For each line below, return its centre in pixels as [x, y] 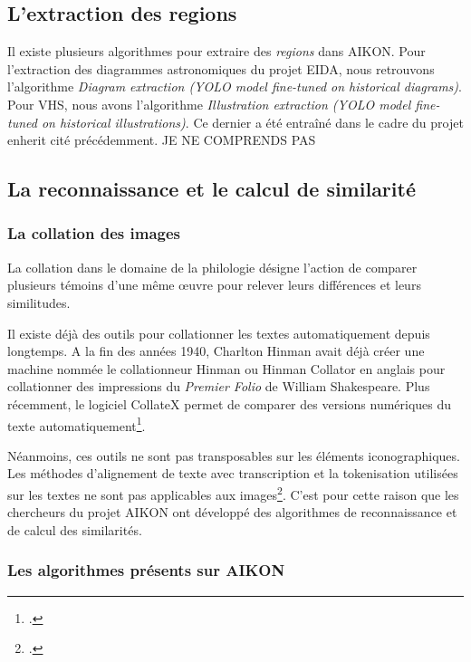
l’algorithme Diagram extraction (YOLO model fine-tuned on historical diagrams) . [235, 86]
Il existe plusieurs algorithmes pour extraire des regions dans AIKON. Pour [216, 51]
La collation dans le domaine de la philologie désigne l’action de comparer [212, 267]
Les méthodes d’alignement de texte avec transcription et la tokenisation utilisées [233, 473]
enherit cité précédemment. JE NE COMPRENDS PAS [162, 140]
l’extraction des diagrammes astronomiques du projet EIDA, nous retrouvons [221, 68]
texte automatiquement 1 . [77, 424]
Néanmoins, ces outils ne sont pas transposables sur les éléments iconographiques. [234, 455]
